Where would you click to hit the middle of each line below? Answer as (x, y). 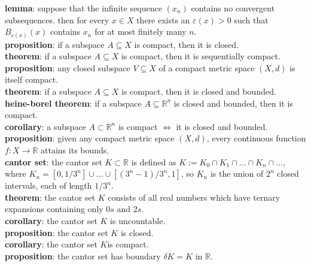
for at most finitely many (141, 31)
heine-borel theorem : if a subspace (73, 103)
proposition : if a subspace (55, 44)
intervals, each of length (48, 185)
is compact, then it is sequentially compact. (201, 56)
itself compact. (32, 79)
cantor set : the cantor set (54, 161)
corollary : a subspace (45, 126)
